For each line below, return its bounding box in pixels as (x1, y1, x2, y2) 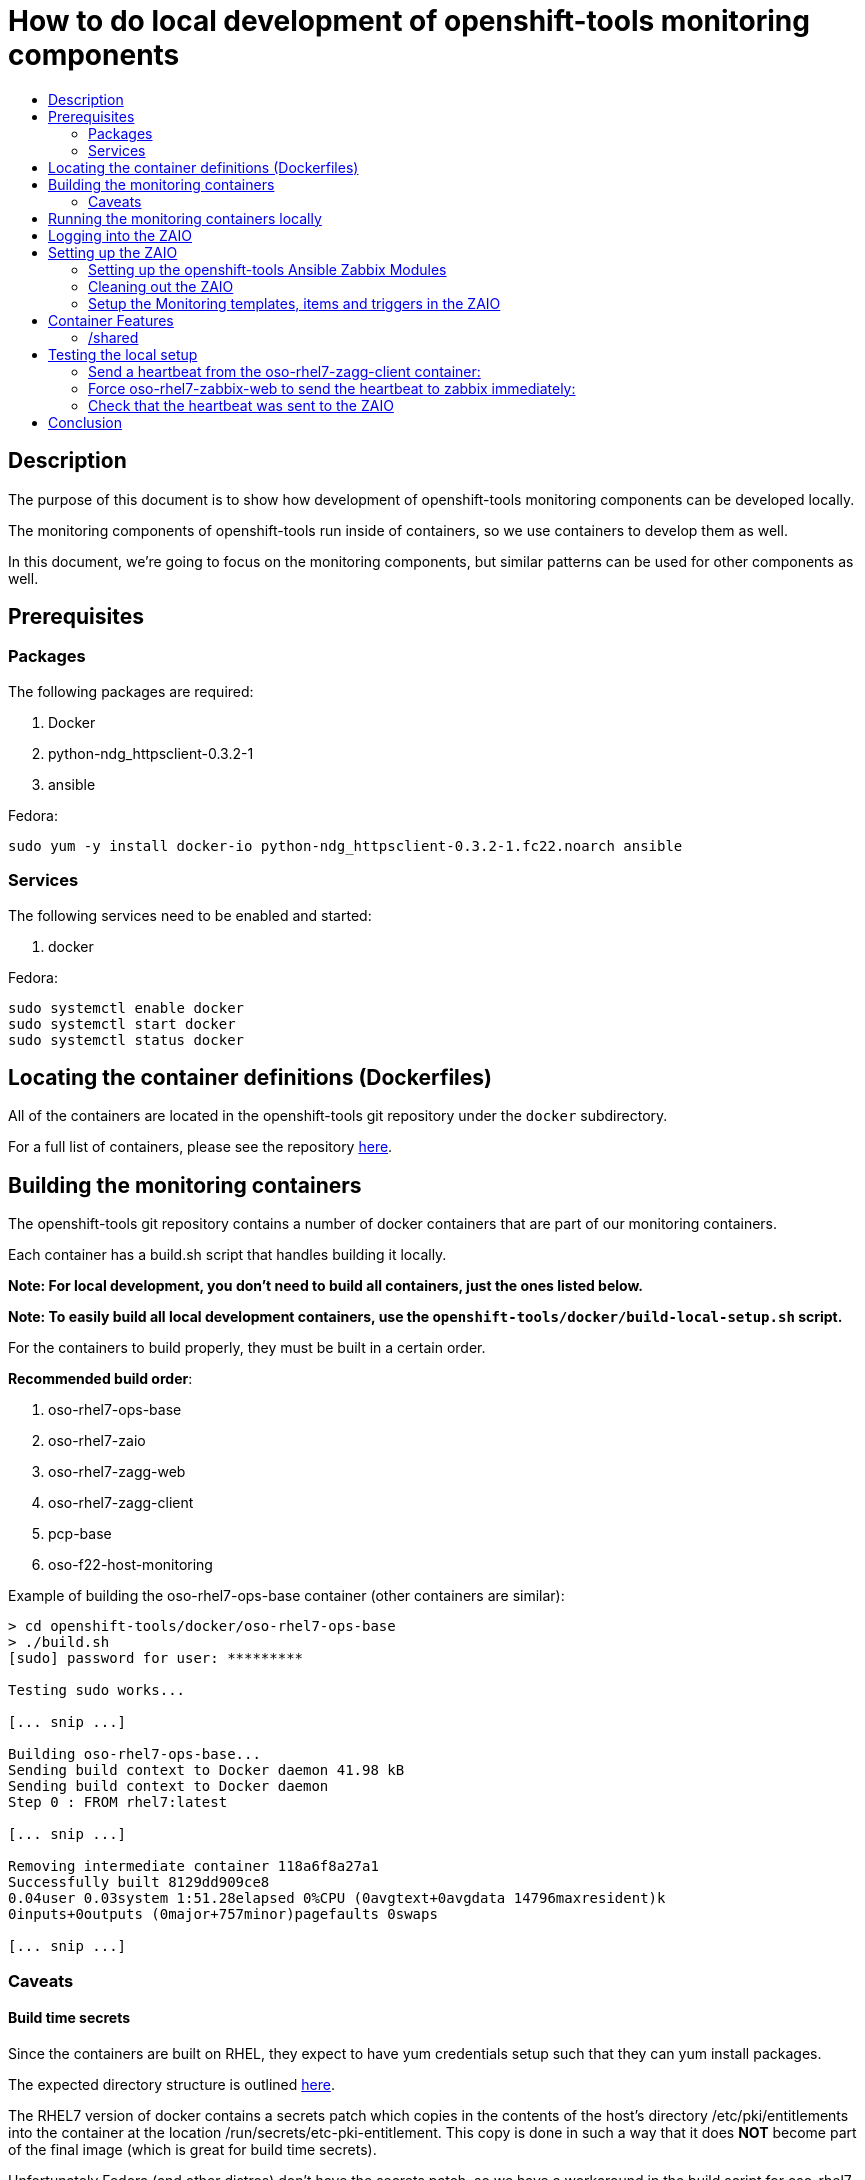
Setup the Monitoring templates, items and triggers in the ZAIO (88, 294, 501, 312)
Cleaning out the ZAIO (88, 277, 234, 295)
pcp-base (48, 1525, 112, 1543)
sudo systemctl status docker (8, 1031, 245, 1048)
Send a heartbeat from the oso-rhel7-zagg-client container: (88, 362, 481, 380)
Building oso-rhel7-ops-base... (8, 1746, 261, 1763)
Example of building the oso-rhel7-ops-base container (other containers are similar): (8, 1587, 565, 1605)
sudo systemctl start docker (8, 1015, 236, 1032)
